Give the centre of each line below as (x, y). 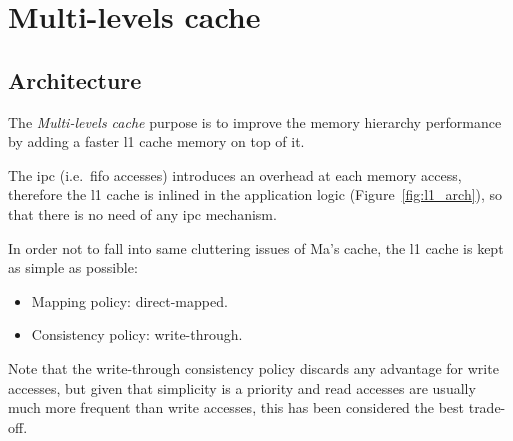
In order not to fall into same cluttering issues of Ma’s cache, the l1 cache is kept (256, 247)
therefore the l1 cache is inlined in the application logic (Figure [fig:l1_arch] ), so (255, 194)
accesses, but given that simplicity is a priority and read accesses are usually (242, 387)
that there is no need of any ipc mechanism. (142, 213)
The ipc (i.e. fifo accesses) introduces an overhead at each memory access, (235, 174)
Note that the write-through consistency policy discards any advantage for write (253, 367)
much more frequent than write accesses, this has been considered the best (236, 407)
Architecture (75, 79)
